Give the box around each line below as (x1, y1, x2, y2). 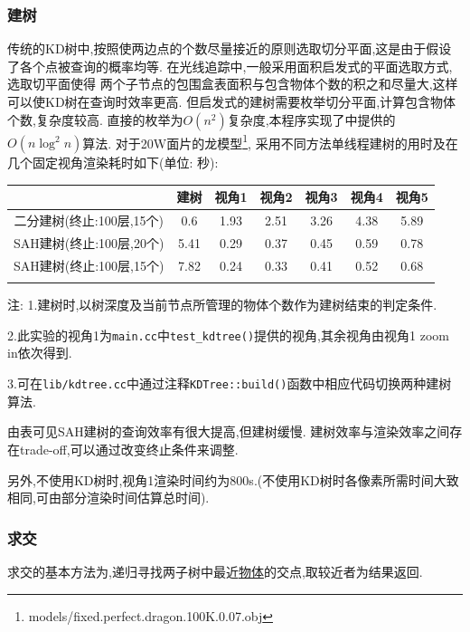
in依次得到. (7, 343, 72, 362)
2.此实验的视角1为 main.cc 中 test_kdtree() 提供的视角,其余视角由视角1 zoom (7, 325, 449, 344)
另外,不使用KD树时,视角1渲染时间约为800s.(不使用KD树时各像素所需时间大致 (7, 470, 459, 489)
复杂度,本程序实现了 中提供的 (227, 110, 396, 129)
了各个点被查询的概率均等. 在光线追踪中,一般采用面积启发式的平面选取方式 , (7, 56, 453, 75)
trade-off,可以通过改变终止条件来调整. (19, 439, 239, 458)
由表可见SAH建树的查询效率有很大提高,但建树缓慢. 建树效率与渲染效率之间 (7, 422, 450, 441)
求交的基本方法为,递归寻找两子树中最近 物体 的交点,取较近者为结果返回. (7, 561, 423, 580)
